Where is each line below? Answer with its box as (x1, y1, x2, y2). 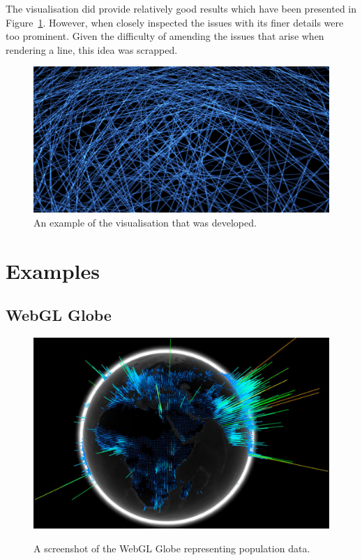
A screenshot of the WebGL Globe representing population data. (33, 540, 310, 555)
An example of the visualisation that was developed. (33, 215, 257, 229)
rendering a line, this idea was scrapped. (6, 42, 178, 57)
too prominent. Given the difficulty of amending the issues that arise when (6, 29, 324, 43)
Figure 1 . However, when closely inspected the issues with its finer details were (6, 15, 344, 29)
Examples (6, 256, 100, 285)
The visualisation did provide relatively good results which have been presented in (6, 1, 357, 15)
